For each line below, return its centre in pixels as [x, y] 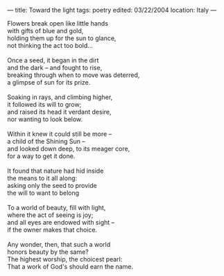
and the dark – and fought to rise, [55, 68]
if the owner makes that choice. [52, 230]
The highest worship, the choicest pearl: [65, 259]
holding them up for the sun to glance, [62, 38]
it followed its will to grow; [44, 104]
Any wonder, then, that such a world [59, 244]
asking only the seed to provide [52, 186]
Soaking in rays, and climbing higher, [60, 97]
